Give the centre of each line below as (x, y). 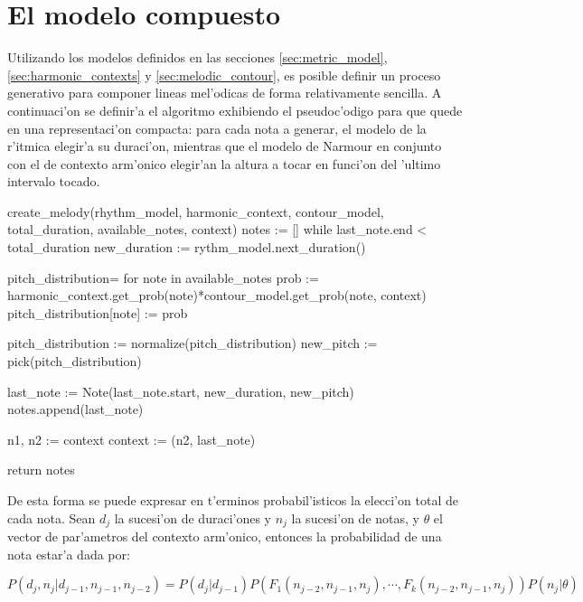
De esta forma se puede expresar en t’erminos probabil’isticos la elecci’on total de (233, 500)
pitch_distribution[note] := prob (98, 312)
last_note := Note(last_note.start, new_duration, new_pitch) (181, 391)
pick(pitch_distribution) (75, 361)
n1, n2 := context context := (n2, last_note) (132, 439)
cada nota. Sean (52, 517)
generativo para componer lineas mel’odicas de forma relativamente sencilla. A (225, 93)
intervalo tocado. (54, 181)
